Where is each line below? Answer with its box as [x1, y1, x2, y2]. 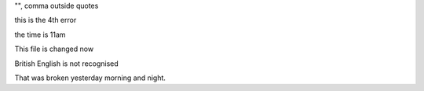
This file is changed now [14, 44, 94, 54]
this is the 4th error [14, 16, 77, 25]
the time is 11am [14, 30, 66, 39]
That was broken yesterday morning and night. [14, 73, 166, 82]
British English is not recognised [14, 59, 119, 68]
